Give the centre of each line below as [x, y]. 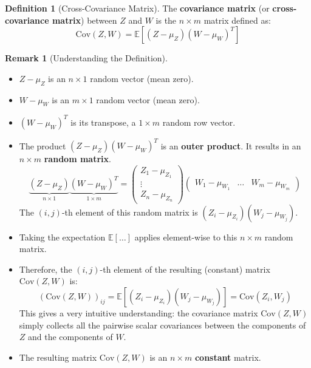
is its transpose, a [103, 122]
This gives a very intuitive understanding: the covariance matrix [138, 312]
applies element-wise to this [186, 237]
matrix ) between [84, 20]
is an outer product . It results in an [231, 145]
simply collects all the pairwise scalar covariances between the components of [162, 325]
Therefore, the [46, 269]
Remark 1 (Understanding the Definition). [86, 58]
